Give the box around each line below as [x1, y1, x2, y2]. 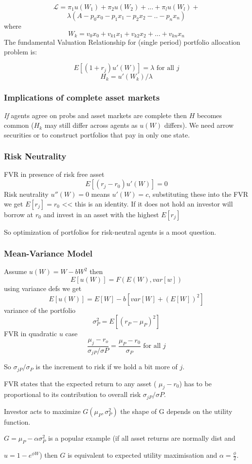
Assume [4, 266, 27, 276]
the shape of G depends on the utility [120, 406, 233, 416]
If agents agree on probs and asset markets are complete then [4, 110, 187, 120]
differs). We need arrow [164, 120, 234, 130]
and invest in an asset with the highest [43, 209, 159, 219]
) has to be [179, 378, 212, 388]
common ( [4, 120, 34, 130]
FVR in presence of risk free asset [4, 169, 105, 179]
